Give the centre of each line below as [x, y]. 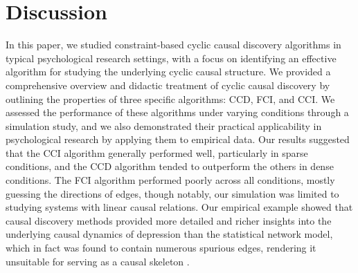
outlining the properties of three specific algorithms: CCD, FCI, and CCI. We [170, 98]
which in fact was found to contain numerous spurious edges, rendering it [161, 248]
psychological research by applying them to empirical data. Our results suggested [178, 139]
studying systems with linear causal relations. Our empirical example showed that [179, 207]
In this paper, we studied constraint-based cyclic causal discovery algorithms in [173, 45]
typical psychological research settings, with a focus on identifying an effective [171, 58]
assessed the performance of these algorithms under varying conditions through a [177, 112]
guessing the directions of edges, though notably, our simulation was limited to [172, 193]
